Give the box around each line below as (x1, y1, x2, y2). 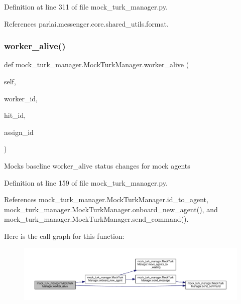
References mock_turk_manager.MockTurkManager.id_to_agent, (4, 194, 208, 205)
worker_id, (4, 93, 38, 103)
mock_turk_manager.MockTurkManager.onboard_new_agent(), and (4, 204, 218, 214)
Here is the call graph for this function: (4, 230, 125, 241)
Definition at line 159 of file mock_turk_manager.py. (4, 177, 168, 188)
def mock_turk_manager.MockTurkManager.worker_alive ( (4, 59, 189, 70)
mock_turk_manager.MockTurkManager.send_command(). (4, 214, 189, 224)
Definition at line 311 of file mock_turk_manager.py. (4, 2, 168, 12)
